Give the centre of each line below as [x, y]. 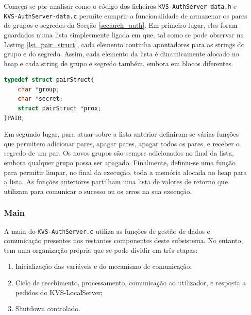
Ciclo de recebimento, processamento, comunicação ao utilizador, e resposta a [131, 283]
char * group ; [39, 89]
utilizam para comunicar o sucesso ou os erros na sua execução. [98, 191]
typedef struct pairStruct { [49, 80]
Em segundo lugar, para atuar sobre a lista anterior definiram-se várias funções [121, 134]
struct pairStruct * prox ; [59, 109]
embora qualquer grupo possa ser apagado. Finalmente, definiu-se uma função [120, 163]
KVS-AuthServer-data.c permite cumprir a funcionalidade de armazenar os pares [125, 15]
